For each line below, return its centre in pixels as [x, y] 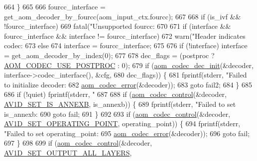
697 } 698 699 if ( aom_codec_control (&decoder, [78, 143]
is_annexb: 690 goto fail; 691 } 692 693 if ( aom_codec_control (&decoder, [117, 114]
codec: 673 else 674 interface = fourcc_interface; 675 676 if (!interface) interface [126, 45]
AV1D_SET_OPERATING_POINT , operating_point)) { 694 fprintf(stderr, [122, 123]
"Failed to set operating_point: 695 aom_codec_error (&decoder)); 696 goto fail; [127, 133]
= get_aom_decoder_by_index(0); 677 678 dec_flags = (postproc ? [109, 55]
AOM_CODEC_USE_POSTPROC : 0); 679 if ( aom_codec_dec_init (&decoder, [129, 65]
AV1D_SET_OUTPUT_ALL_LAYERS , [68, 152]
